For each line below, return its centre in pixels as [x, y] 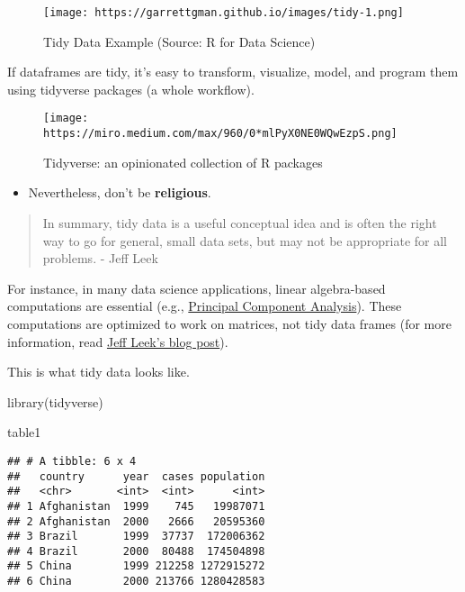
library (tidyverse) [55, 401]
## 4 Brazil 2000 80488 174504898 [136, 551]
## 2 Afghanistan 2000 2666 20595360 [136, 521]
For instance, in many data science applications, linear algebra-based [197, 288]
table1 [24, 432]
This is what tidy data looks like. [98, 372]
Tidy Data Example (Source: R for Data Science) [179, 41]
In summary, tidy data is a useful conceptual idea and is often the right [240, 222]
